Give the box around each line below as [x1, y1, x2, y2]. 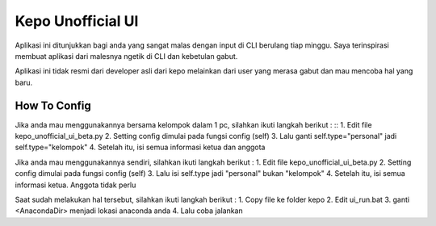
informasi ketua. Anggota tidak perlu [15, 180, 136, 190]
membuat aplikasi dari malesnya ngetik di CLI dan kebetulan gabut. [15, 51, 238, 61]
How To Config [15, 98, 92, 112]
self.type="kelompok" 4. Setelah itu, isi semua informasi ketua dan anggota [15, 142, 266, 153]
